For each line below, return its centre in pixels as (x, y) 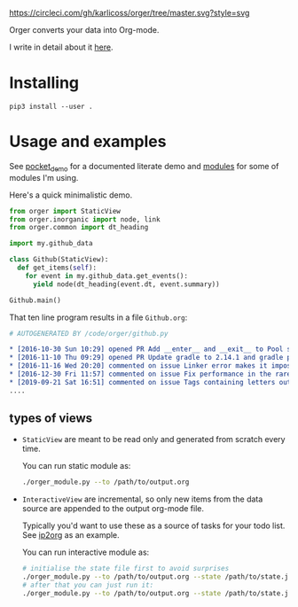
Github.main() (35, 300)
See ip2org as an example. (71, 535)
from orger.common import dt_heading (79, 228)
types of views (51, 419)
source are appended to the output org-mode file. (113, 509)
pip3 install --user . (51, 106)
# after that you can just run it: (88, 585)
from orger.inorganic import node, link (85, 219)
